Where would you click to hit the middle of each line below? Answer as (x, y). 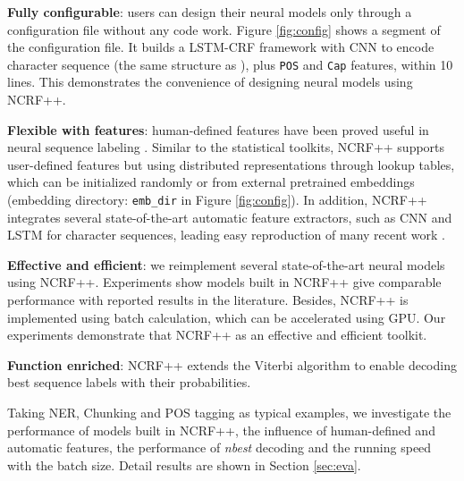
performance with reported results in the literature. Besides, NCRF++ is (208, 300)
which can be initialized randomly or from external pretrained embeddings (211, 182)
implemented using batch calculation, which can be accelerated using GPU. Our (227, 317)
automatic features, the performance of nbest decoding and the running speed (219, 447)
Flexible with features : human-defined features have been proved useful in (218, 129)
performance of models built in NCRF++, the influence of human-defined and (221, 430)
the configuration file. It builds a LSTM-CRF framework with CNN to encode (221, 47)
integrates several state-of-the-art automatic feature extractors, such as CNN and (230, 217)
